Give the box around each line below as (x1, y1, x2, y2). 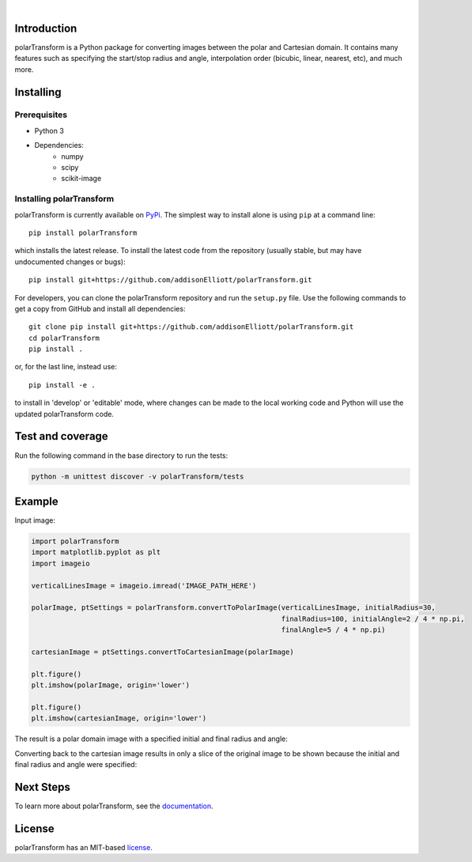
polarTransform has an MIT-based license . (14, 842, 153, 852)
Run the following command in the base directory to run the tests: (14, 451, 228, 460)
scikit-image (61, 174, 102, 183)
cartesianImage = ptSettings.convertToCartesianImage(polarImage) (31, 647, 294, 656)
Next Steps (14, 780, 70, 794)
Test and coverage (14, 429, 108, 443)
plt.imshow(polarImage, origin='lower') (31, 681, 190, 690)
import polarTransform (31, 537, 119, 546)
